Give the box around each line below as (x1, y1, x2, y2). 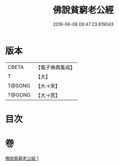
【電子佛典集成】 (35, 64, 75, 71)
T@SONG (7, 82, 31, 89)
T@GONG (7, 91, 31, 98)
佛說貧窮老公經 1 (5, 155, 39, 161)
